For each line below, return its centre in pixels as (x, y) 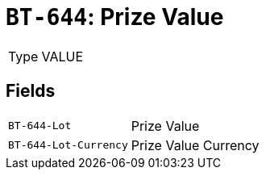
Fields (31, 91)
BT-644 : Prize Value (115, 17)
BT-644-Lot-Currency (68, 145)
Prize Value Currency (195, 145)
